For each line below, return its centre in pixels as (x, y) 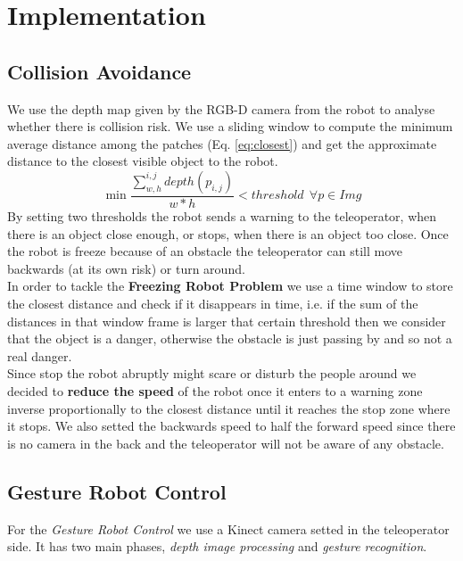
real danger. (40, 355)
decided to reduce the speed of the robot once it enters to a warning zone (215, 390)
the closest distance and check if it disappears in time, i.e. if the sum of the (213, 303)
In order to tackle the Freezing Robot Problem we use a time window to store (230, 286)
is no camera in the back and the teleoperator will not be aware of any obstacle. (226, 443)
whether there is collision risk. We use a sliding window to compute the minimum (230, 126)
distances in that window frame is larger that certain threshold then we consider (227, 321)
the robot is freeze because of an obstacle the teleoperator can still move (205, 251)
